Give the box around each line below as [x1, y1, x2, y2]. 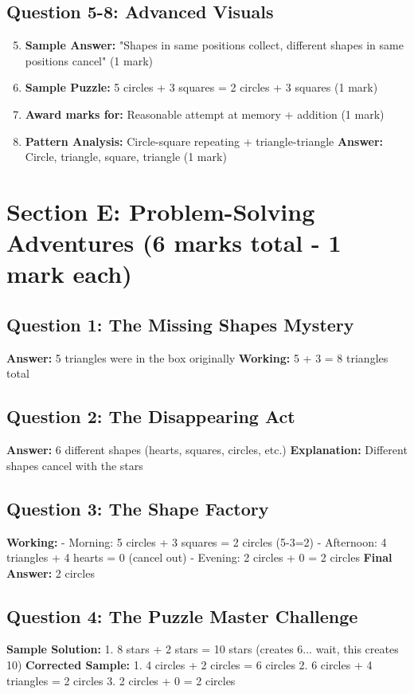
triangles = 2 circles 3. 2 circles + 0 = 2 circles [6, 672, 236, 688]
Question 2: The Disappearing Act [6, 404, 295, 429]
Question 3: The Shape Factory [6, 496, 269, 520]
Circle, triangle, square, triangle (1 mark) [25, 148, 227, 165]
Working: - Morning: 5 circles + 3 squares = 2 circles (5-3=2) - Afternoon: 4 [6, 533, 387, 550]
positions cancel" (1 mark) [25, 52, 153, 69]
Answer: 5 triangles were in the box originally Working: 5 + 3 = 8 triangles [6, 349, 389, 366]
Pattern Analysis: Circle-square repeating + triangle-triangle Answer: [25, 132, 384, 149]
